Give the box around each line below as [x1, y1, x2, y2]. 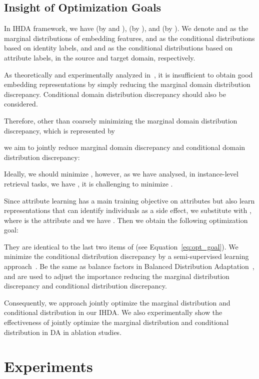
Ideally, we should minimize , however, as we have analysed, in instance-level [4, 168, 238, 179]
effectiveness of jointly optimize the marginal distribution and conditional [4, 317, 229, 327]
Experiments [4, 356, 93, 376]
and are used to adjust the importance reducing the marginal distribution [4, 270, 229, 281]
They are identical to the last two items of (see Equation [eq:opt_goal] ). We [4, 241, 238, 251]
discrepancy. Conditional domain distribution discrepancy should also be [4, 88, 226, 99]
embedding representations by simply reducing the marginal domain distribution [4, 79, 250, 89]
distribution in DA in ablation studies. [4, 326, 122, 337]
